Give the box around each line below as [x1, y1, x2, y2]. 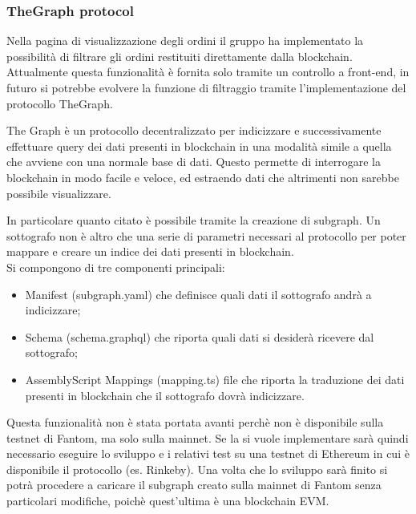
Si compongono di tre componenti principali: [6, 258, 225, 275]
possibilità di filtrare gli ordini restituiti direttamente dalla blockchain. [6, 47, 353, 64]
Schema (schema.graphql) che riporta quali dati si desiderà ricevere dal [25, 328, 374, 345]
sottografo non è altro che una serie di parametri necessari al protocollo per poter [6, 227, 406, 244]
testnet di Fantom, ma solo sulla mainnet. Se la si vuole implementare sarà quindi [6, 429, 409, 446]
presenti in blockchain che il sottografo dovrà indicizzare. [25, 387, 305, 403]
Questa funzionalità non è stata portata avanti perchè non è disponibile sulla [6, 414, 384, 431]
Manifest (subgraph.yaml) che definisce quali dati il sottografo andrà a [25, 285, 372, 302]
